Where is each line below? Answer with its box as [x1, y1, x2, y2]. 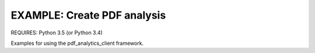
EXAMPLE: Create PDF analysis [10, 9, 166, 22]
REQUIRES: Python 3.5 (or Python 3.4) [10, 29, 103, 36]
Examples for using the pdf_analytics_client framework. [10, 40, 144, 47]
